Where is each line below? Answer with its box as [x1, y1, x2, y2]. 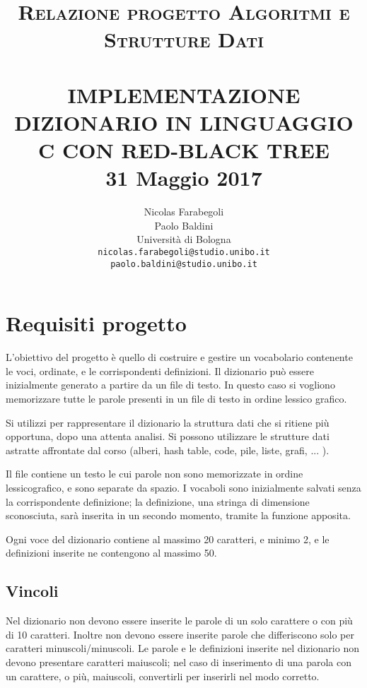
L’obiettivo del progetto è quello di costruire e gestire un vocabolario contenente [6, 350, 353, 364]
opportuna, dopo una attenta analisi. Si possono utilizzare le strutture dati [6, 429, 330, 444]
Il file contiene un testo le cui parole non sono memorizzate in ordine [6, 466, 303, 481]
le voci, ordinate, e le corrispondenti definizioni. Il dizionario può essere [6, 363, 315, 378]
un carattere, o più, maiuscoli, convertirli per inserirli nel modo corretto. [6, 668, 320, 683]
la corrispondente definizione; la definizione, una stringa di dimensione [6, 494, 310, 509]
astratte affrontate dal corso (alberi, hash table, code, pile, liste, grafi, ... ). [6, 442, 330, 457]
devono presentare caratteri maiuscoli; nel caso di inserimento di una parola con [6, 654, 351, 669]
